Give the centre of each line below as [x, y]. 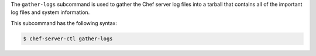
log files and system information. [50, 12]
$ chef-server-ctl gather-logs [68, 38]
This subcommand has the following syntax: [64, 23]
